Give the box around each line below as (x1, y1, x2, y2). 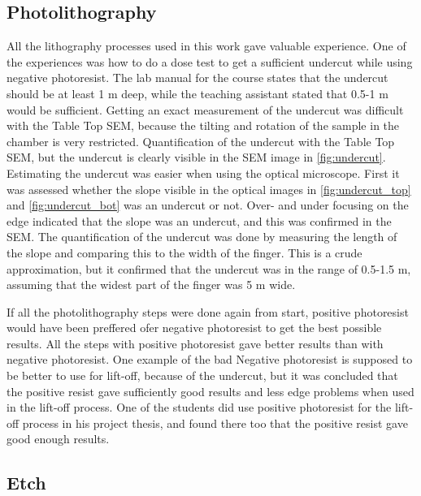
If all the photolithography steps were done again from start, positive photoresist (7, 303, 409, 320)
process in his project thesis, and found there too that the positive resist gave (22, 414, 408, 431)
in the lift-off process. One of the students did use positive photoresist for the (7, 399, 392, 416)
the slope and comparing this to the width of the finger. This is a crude (7, 244, 362, 261)
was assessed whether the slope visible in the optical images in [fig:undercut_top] (7, 180, 411, 197)
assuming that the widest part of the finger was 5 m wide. (7, 276, 296, 293)
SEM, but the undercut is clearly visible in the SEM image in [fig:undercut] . (7, 149, 386, 166)
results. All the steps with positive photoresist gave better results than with (7, 334, 384, 352)
